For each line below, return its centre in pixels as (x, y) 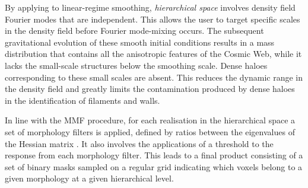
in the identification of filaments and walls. (82, 100)
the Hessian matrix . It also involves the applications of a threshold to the (139, 143)
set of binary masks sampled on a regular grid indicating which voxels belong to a (154, 166)
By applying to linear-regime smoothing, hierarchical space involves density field (150, 7)
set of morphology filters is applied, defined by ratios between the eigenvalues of (150, 131)
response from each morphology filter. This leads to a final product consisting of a (154, 155)
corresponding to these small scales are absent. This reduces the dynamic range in (154, 77)
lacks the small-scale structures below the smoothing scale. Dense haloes (136, 65)
